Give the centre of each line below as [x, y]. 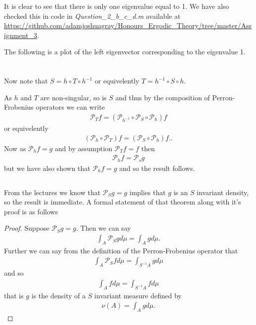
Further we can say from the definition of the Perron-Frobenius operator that [121, 250]
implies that [148, 192]
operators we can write [70, 107]
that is [14, 295]
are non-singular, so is [73, 97]
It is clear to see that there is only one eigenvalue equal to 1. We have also [117, 6]
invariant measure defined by [138, 295]
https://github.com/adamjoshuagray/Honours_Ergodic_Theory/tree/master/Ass [128, 25]
